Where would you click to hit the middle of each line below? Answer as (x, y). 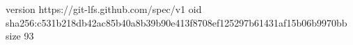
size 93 (20, 36)
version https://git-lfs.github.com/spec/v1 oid (104, 9)
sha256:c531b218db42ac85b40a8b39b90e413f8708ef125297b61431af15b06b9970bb (176, 22)
